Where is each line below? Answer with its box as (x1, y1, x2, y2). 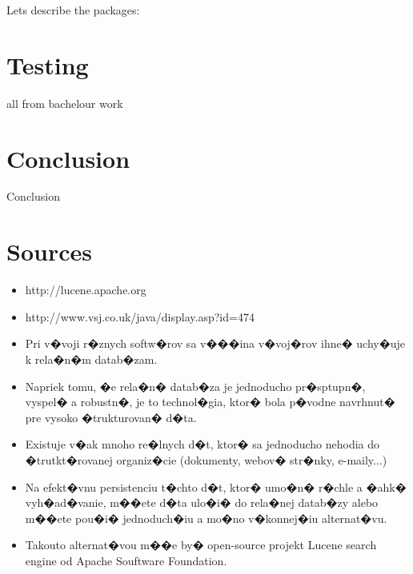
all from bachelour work (6, 94, 123, 111)
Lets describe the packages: (6, 2, 140, 18)
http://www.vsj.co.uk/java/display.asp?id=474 (25, 308, 255, 325)
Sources (6, 235, 92, 268)
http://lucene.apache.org (25, 281, 146, 298)
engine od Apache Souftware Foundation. (25, 552, 227, 568)
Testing (6, 48, 89, 81)
